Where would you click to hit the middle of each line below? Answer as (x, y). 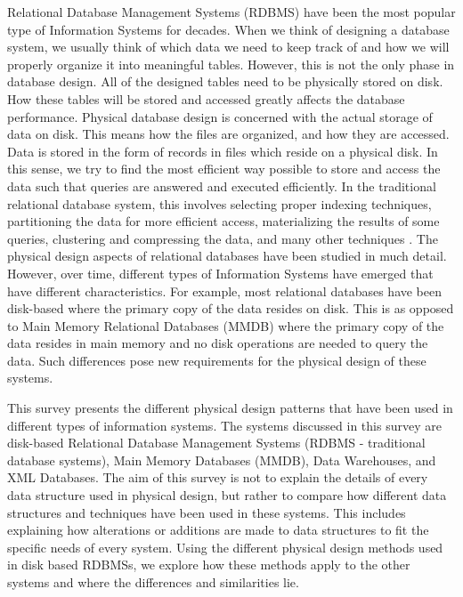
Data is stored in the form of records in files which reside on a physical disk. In (223, 151)
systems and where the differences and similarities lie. (153, 582)
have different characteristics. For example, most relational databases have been (225, 290)
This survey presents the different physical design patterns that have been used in (230, 408)
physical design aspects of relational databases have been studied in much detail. (227, 256)
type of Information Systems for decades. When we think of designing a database (228, 29)
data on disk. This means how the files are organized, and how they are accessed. (228, 134)
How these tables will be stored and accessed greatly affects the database (206, 98)
